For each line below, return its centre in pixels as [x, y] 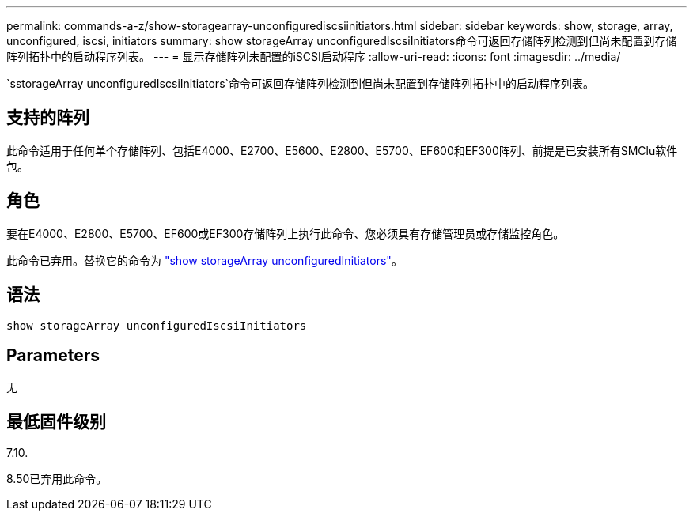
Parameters [53, 355]
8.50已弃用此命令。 [57, 479]
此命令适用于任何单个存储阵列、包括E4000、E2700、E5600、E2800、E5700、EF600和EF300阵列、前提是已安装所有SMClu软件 [342, 150]
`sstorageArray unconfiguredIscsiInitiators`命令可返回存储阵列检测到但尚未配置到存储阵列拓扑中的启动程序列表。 [301, 83]
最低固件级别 [56, 421]
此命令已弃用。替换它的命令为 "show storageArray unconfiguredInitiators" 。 [204, 260]
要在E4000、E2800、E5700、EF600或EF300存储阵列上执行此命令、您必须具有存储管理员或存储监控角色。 [286, 233]
